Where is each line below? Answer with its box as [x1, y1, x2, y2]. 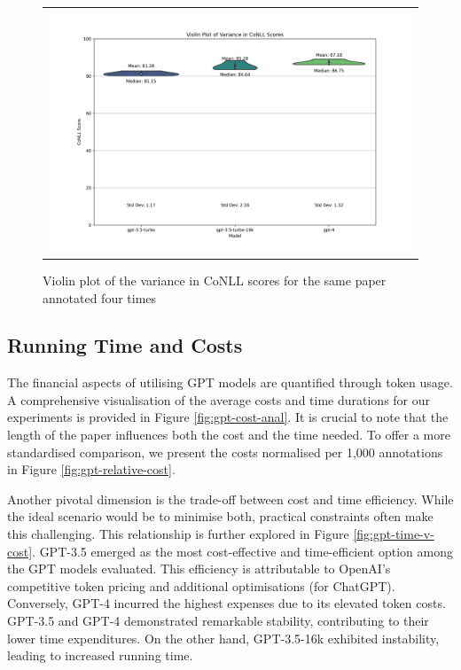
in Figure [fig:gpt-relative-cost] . [7, 460, 176, 479]
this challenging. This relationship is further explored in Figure [7, 525, 349, 543]
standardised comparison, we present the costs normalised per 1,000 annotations [7, 442, 443, 461]
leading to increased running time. [7, 646, 193, 665]
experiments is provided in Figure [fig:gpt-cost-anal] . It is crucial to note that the [7, 408, 449, 426]
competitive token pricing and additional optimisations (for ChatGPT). [7, 576, 395, 595]
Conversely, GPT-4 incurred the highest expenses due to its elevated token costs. [7, 594, 446, 612]
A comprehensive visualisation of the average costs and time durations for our [7, 390, 431, 409]
